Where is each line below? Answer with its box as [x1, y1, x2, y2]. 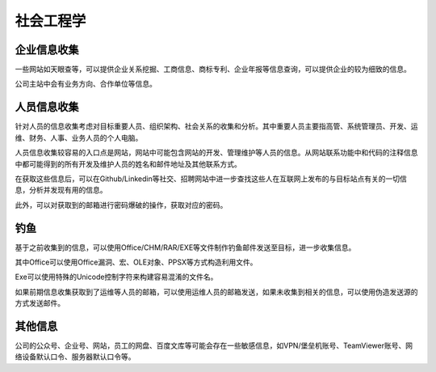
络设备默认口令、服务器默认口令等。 [15, 352, 136, 361]
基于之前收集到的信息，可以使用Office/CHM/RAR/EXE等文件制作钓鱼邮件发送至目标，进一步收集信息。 [15, 243, 356, 252]
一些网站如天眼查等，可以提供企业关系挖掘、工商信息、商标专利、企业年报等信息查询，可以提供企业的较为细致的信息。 [15, 65, 411, 74]
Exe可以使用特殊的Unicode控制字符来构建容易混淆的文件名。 [15, 272, 218, 282]
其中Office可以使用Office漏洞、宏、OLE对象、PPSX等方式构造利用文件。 [15, 257, 258, 267]
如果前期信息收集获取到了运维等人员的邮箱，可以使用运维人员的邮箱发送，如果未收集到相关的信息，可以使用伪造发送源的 [15, 287, 418, 297]
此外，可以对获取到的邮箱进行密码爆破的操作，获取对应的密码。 [15, 200, 228, 209]
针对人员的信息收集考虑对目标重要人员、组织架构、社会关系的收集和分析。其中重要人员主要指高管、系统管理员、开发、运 [15, 121, 418, 131]
